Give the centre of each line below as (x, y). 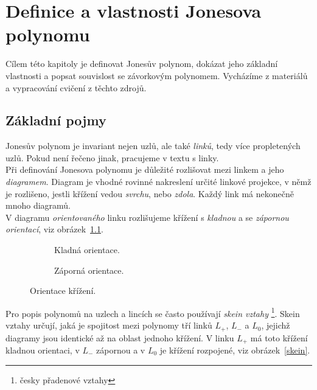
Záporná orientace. (89, 270)
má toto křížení (279, 337)
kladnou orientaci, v (43, 350)
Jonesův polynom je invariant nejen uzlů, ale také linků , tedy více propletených (153, 146)
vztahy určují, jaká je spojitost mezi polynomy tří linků (109, 325)
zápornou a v (121, 350)
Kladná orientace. (87, 250)
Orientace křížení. (63, 291)
